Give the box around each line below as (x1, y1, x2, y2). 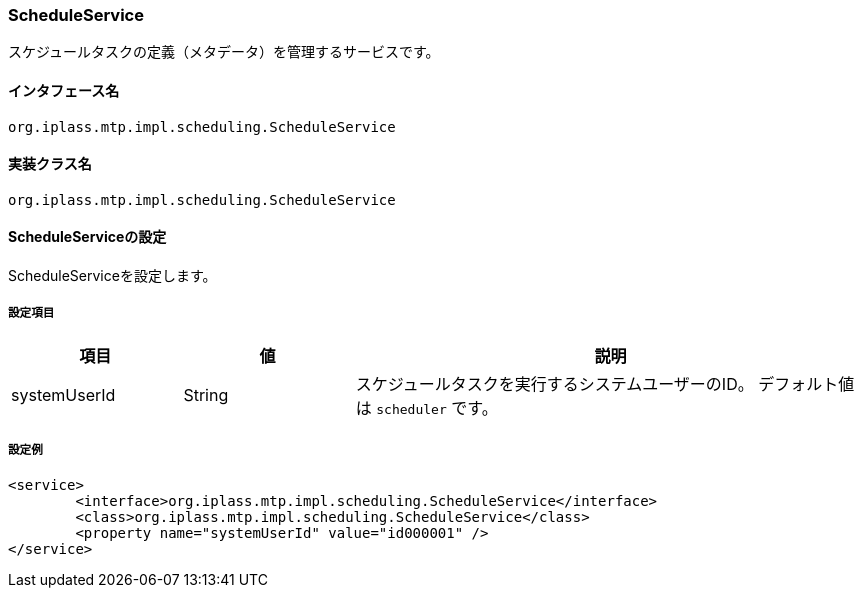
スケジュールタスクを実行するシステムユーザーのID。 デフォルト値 (355, 373, 855, 394)
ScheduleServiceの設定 (8, 228, 167, 246)
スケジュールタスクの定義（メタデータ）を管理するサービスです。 (8, 43, 440, 61)
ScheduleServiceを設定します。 (8, 267, 217, 285)
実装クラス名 (8, 155, 92, 173)
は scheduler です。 (355, 397, 498, 418)
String (183, 384, 229, 405)
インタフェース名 (8, 81, 120, 99)
